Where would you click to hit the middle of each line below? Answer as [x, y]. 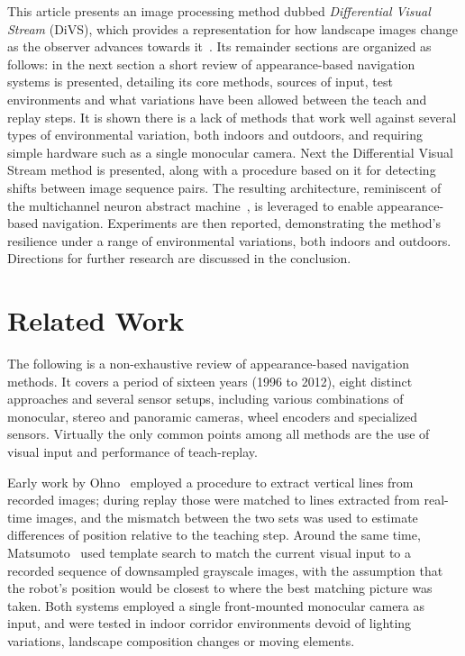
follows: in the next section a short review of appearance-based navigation [211, 64]
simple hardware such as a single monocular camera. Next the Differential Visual [231, 152]
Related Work [96, 320]
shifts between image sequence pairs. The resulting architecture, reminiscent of [224, 187]
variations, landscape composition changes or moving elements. [181, 640]
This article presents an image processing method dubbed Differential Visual [219, 11]
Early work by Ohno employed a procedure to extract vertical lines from [210, 482]
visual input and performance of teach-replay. [132, 451]
